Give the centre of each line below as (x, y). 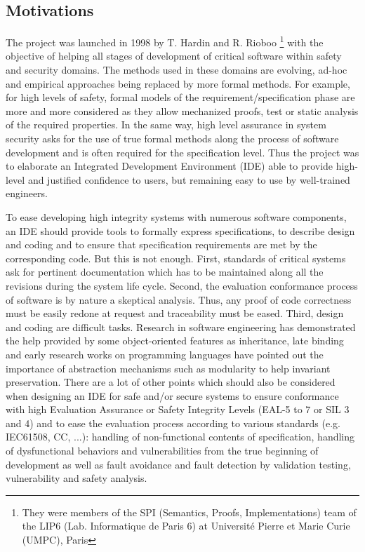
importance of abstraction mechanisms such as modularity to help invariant (168, 368)
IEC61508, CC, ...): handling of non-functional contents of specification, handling (180, 437)
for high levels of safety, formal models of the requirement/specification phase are (180, 97)
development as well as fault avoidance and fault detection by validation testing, (178, 464)
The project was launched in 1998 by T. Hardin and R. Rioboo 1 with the (165, 41)
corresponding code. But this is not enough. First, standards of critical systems (176, 258)
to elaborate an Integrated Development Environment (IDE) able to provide (170, 166)
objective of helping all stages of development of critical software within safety (174, 56)
